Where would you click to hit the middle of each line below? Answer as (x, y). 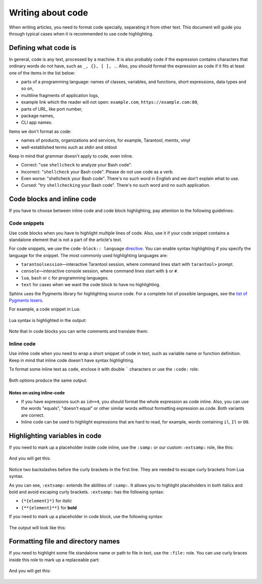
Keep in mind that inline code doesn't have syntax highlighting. (72, 360)
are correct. (33, 415)
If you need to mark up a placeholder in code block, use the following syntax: (86, 517)
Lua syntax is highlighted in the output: (48, 320)
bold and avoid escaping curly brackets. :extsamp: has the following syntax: (87, 492)
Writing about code (49, 13)
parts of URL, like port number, (52, 109)
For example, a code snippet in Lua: (45, 309)
